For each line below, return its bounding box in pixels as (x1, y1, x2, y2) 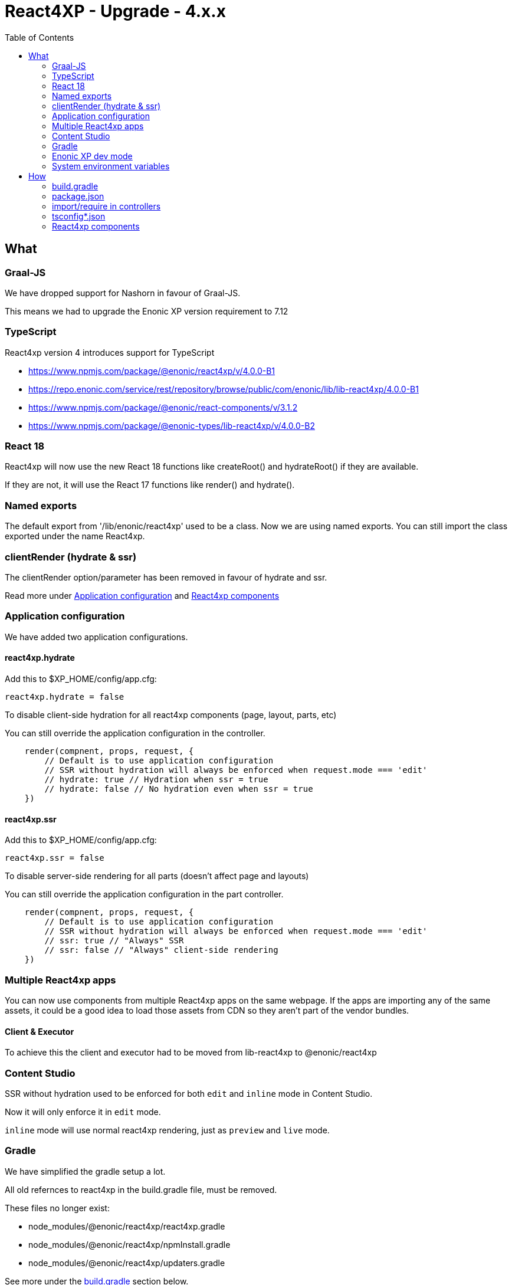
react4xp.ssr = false (5, 853, 104, 863)
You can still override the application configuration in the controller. (5, 727, 265, 738)
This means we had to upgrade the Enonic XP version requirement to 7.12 (5, 306, 288, 316)
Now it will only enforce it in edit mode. (5, 1106, 161, 1117)
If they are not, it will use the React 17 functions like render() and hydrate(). (5, 480, 295, 490)
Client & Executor (5, 1026, 74, 1037)
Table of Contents (5, 32, 74, 42)
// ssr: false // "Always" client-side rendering (44, 945, 278, 955)
